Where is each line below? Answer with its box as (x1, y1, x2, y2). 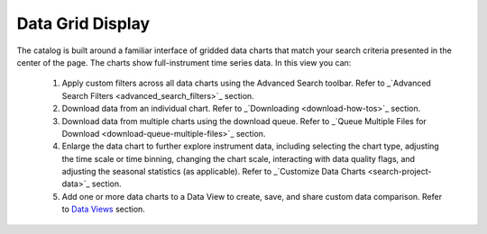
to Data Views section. (61, 203, 146, 215)
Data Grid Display (16, 13, 151, 33)
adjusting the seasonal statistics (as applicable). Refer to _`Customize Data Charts (61, 166, 366, 177)
